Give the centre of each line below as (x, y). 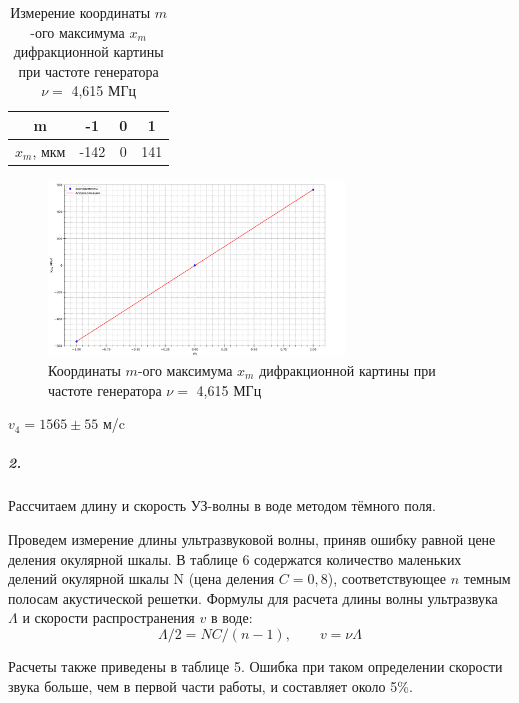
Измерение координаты (80, 12)
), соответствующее (387, 578)
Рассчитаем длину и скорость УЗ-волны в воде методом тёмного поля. (222, 505)
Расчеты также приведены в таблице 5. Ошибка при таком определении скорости (255, 665)
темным (487, 578)
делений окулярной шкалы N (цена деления (141, 578)
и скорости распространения (108, 617)
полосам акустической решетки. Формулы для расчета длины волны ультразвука (253, 597)
